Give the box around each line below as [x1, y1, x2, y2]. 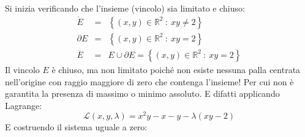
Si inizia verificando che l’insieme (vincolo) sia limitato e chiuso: [5, 2, 245, 14]
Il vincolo [5, 63, 40, 76]
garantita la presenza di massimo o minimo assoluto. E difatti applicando [5, 87, 280, 100]
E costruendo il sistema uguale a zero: [5, 121, 148, 133]
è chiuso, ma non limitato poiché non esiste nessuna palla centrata [51, 63, 301, 76]
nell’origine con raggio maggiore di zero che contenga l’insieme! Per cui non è [5, 75, 294, 88]
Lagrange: [5, 99, 42, 111]
